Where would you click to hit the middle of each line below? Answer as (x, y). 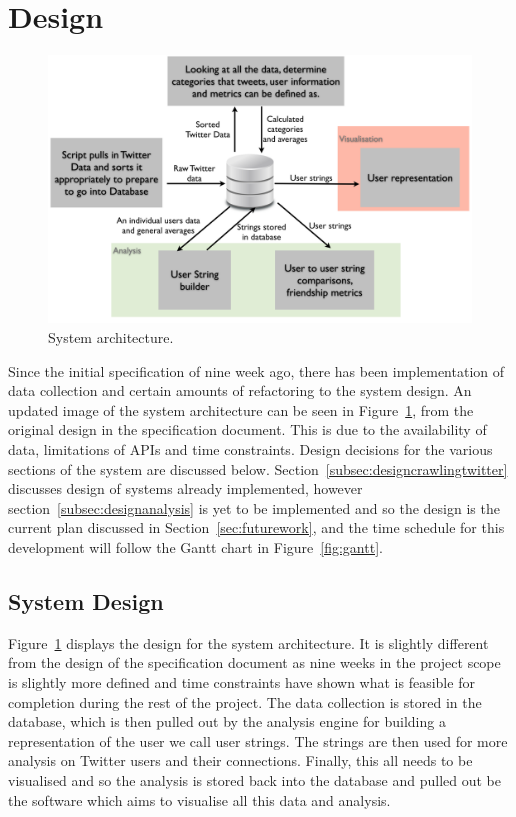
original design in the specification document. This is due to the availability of (247, 429)
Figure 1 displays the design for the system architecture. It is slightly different (248, 642)
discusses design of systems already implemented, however (185, 488)
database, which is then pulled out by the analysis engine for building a (227, 721)
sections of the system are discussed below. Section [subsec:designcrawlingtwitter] (258, 468)
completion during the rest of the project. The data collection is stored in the (245, 701)
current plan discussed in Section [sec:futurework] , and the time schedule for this (256, 527)
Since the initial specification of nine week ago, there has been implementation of (256, 370)
